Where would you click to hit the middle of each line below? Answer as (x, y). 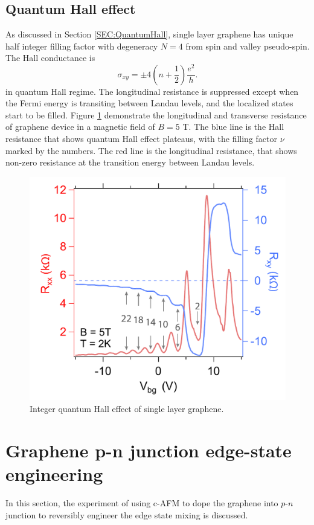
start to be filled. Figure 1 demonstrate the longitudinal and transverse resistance (156, 114)
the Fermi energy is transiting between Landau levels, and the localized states (149, 103)
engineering (54, 474)
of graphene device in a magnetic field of (80, 127)
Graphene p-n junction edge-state (149, 450)
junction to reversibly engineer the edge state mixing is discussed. (127, 514)
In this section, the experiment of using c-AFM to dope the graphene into (142, 502)
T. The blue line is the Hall (233, 127)
